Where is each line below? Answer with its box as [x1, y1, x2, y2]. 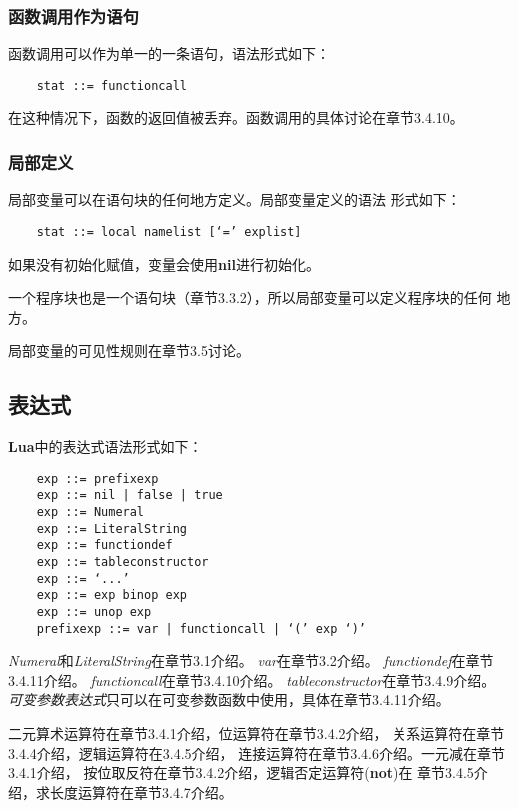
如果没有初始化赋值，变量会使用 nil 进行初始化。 [8, 253, 320, 274]
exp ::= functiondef [36, 538, 173, 553]
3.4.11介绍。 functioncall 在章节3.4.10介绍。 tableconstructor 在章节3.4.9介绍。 [8, 669, 496, 690]
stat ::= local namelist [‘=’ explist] [36, 224, 302, 239]
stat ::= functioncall [36, 78, 187, 93]
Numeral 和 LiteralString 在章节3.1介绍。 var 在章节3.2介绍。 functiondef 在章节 [8, 650, 494, 671]
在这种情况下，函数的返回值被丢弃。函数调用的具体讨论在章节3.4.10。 [8, 107, 464, 128]
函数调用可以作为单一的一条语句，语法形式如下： [8, 43, 330, 64]
